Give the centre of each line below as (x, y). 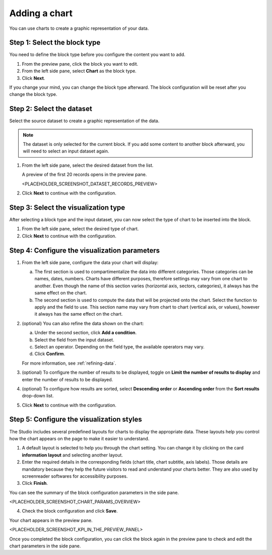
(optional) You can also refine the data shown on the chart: (83, 323)
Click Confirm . (50, 354)
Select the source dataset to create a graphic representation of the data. (84, 121)
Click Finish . (35, 483)
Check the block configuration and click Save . (70, 511)
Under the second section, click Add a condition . (86, 333)
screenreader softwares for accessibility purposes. (75, 476)
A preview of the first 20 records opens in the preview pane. (84, 175)
